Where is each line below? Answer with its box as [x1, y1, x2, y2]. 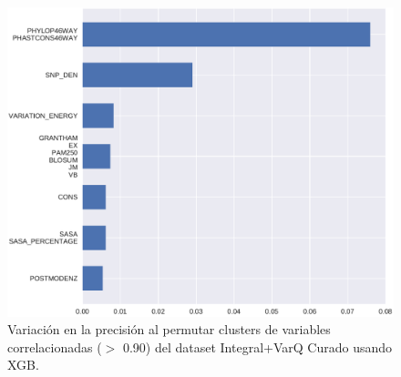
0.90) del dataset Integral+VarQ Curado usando [122, 337, 393, 356]
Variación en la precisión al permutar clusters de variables [7, 320, 331, 339]
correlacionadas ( [7, 337, 102, 356]
